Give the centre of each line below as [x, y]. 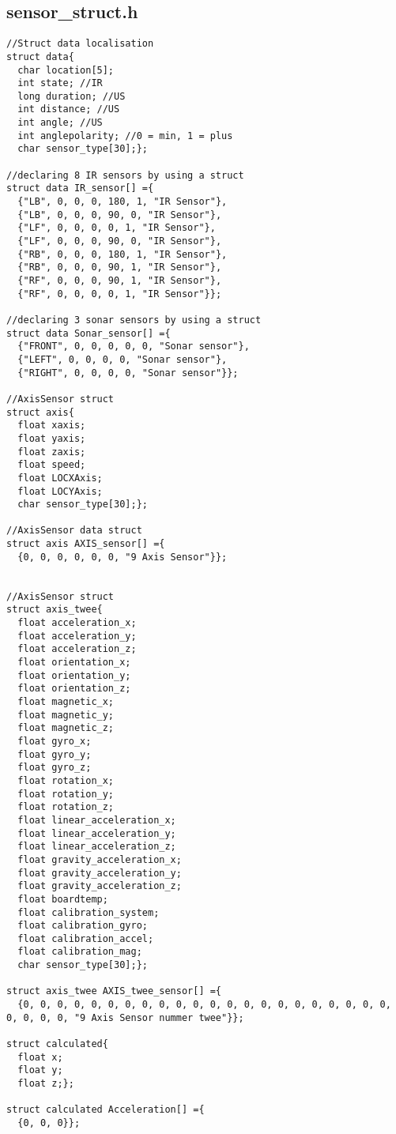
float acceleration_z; [77, 649]
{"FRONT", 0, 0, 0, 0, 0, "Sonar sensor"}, [134, 347]
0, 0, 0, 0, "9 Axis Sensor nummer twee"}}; [125, 1017]
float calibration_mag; [80, 952]
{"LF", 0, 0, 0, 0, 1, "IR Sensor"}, [117, 228]
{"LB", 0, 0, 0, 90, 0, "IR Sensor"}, [120, 215]
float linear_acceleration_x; [97, 820]
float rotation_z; [66, 807]
